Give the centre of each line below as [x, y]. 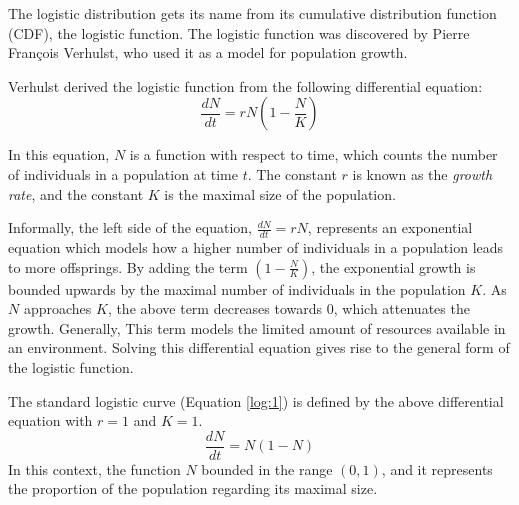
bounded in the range [267, 468]
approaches [57, 308]
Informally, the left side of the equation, [130, 227]
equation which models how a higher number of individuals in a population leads [256, 246]
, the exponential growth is [393, 266]
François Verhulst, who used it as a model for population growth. [208, 52]
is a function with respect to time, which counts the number [313, 154]
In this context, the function [94, 468]
